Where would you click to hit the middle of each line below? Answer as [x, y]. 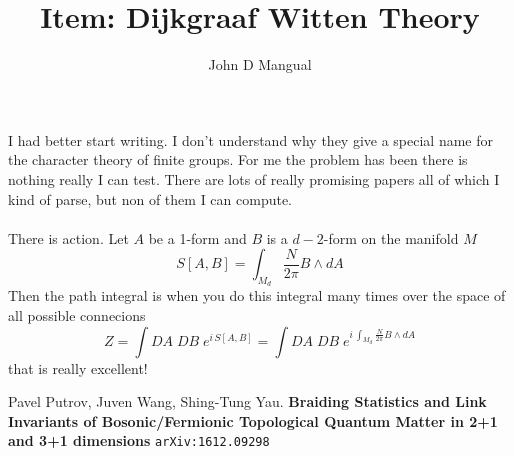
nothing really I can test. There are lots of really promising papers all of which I [254, 178]
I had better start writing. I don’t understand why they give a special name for [251, 139]
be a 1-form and [197, 237]
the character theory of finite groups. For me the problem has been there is [238, 159]
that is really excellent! [78, 367]
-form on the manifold [391, 237]
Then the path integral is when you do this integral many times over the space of [257, 295]
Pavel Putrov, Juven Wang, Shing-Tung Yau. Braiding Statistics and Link [247, 401]
